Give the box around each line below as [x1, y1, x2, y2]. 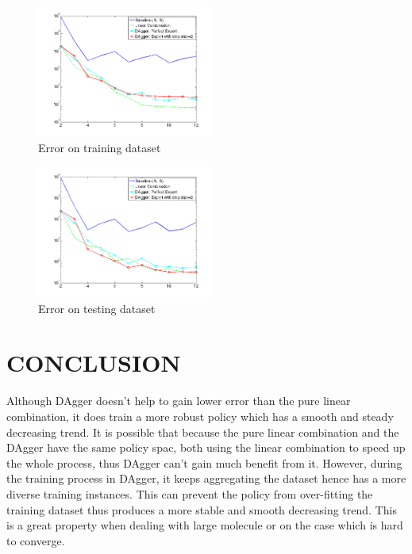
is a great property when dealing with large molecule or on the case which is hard [6, 517, 403, 533]
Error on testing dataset [38, 300, 156, 316]
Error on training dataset [38, 139, 161, 156]
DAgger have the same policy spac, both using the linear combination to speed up [6, 439, 406, 456]
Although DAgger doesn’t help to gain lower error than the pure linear [6, 392, 351, 409]
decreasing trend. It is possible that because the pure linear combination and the [6, 423, 399, 440]
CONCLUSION [6, 346, 181, 379]
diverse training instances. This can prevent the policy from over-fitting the [6, 485, 373, 502]
